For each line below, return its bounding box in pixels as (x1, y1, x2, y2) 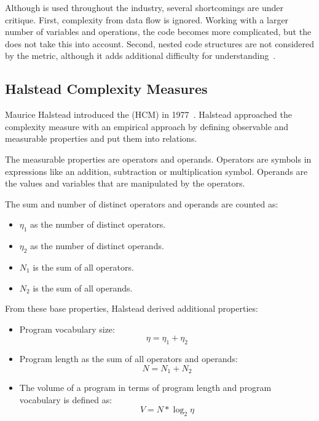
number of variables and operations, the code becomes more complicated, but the (5, 25, 312, 38)
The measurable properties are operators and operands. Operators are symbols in (5, 152, 312, 165)
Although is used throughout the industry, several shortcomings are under (5, 1, 284, 14)
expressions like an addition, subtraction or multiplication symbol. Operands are (5, 164, 308, 177)
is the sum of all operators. (33, 260, 134, 273)
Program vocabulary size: (19, 322, 115, 335)
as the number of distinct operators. (30, 218, 166, 231)
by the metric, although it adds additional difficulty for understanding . (5, 49, 276, 62)
